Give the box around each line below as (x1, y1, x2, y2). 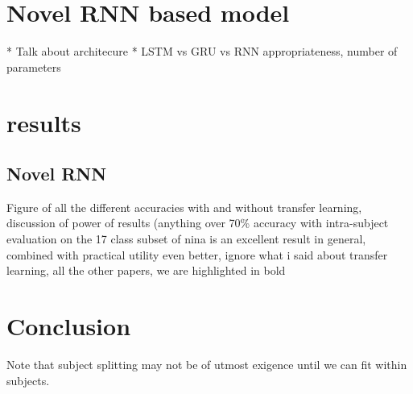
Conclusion (6, 309, 131, 342)
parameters (6, 58, 61, 75)
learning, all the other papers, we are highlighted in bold (6, 262, 286, 279)
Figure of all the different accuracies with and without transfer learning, (6, 198, 362, 215)
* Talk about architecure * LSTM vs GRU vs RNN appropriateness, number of (6, 43, 398, 60)
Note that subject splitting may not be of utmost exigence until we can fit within (6, 355, 407, 372)
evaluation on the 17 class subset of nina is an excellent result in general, (6, 230, 366, 247)
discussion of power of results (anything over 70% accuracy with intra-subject (6, 214, 389, 231)
